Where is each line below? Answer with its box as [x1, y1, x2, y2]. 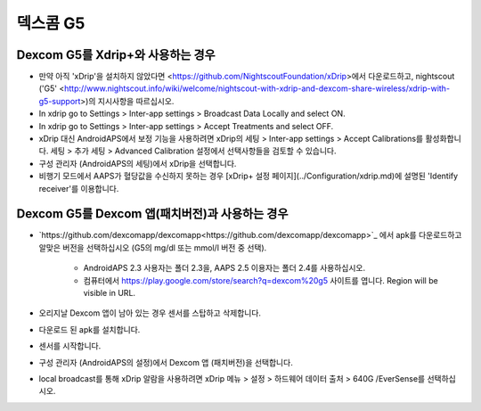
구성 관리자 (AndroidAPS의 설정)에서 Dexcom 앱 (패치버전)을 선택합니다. [38, 357, 293, 367]
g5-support [38, 95, 81, 106]
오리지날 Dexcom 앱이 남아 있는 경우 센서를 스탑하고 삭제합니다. [38, 308, 262, 318]
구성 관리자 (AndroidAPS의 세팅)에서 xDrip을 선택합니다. [38, 158, 237, 169]
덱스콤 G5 [16, 13, 86, 33]
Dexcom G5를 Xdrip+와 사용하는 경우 [16, 47, 216, 62]
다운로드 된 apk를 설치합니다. [38, 324, 141, 334]
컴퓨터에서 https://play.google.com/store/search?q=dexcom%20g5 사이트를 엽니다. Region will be [83, 275, 438, 285]
